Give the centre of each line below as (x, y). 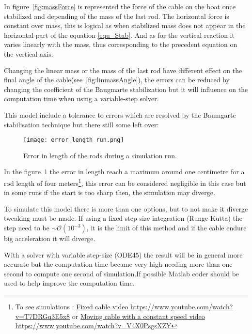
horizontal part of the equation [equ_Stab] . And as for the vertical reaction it (119, 35)
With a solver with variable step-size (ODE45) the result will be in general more (123, 254)
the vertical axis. (29, 53)
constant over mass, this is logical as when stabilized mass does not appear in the (125, 25)
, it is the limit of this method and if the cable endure (166, 228)
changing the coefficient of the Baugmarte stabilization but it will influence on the (126, 89)
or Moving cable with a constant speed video (138, 316)
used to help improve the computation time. (69, 283)
